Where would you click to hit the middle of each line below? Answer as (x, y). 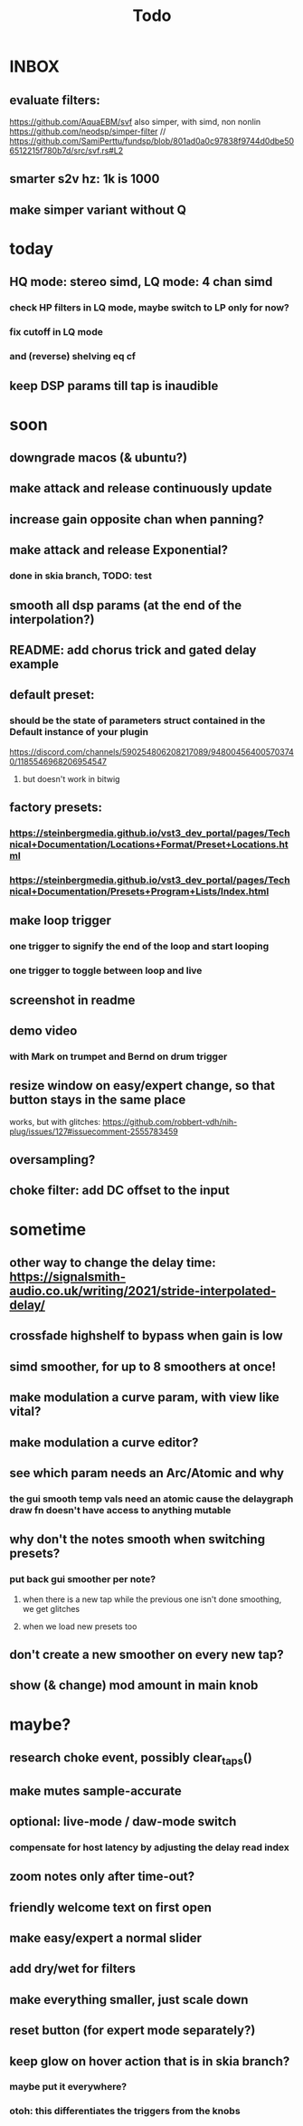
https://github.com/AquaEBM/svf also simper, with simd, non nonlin (135, 122)
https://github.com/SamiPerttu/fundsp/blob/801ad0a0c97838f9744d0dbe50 (152, 141)
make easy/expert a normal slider (105, 1938)
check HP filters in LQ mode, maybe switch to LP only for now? (149, 308)
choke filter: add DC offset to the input (120, 1191)
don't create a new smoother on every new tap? (147, 1654)
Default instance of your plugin (79, 732)
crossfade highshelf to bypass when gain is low (146, 1336)
